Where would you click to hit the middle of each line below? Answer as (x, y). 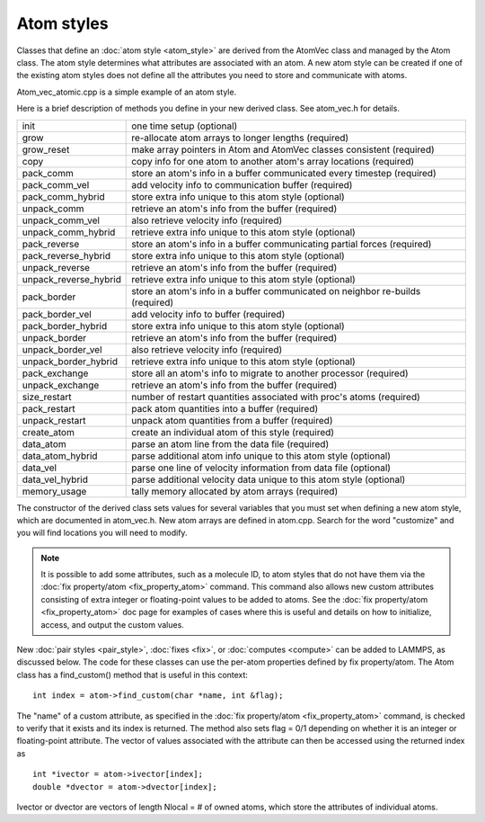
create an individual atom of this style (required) (233, 432)
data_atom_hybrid (60, 456)
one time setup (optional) (185, 126)
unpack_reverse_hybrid (71, 279)
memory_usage (54, 491)
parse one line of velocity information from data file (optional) (261, 468)
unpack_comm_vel (61, 220)
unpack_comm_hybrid (69, 232)
